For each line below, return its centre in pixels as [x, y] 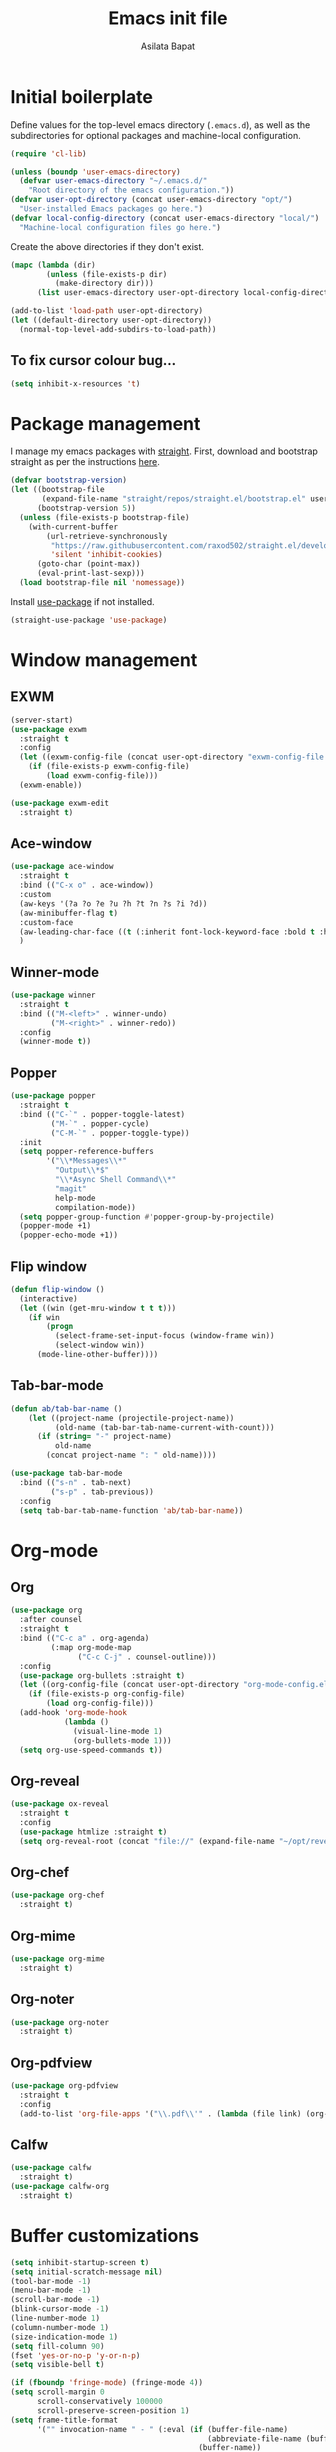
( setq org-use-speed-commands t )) [91, 1750]
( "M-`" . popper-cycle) [100, 1123]
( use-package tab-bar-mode [66, 1473]
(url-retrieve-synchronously [107, 536]
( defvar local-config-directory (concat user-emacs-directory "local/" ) [165, 218]
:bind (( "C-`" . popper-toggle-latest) [102, 1114]
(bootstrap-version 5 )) [86, 508]
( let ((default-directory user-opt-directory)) [111, 320]
